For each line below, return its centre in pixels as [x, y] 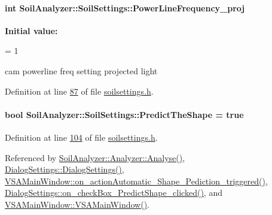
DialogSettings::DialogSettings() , [65, 169]
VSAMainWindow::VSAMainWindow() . [77, 204]
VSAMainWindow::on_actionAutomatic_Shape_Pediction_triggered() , [136, 181]
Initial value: [31, 30]
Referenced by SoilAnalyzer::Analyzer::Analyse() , [95, 157]
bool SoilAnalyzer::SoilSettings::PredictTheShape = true [124, 114]
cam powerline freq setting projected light [81, 70]
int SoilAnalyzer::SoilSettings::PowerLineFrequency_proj [125, 7]
